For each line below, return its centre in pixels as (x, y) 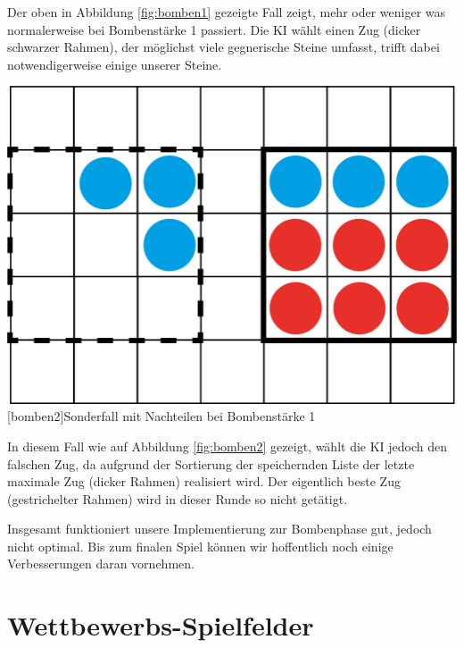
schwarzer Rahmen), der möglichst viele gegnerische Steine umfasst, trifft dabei (224, 47)
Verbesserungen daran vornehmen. (101, 564)
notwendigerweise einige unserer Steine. (115, 64)
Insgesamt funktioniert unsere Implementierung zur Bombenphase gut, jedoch (220, 529)
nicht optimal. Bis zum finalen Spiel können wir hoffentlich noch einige (200, 546)
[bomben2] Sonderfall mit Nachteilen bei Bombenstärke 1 (162, 416)
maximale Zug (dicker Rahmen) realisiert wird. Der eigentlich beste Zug (204, 481)
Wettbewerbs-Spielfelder (161, 625)
